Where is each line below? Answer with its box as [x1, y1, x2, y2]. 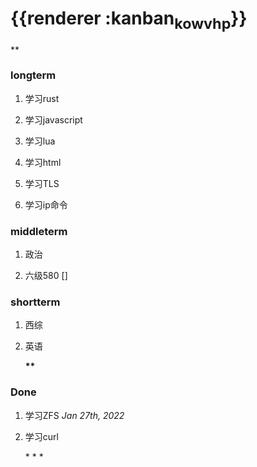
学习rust [24, 92, 60, 104]
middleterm [10, 224, 68, 238]
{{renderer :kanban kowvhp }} [10, 7, 248, 33]
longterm [10, 68, 57, 82]
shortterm [10, 295, 61, 309]
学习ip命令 [24, 198, 68, 211]
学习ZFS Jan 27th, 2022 [24, 409, 125, 421]
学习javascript [24, 113, 83, 126]
